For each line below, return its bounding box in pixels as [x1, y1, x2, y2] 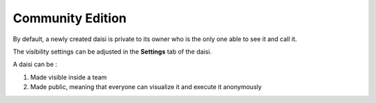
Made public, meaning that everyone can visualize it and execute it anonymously [30, 83, 263, 91]
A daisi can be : [13, 60, 58, 69]
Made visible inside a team [30, 73, 107, 81]
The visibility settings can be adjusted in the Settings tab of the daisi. [13, 47, 212, 56]
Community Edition [13, 10, 127, 26]
